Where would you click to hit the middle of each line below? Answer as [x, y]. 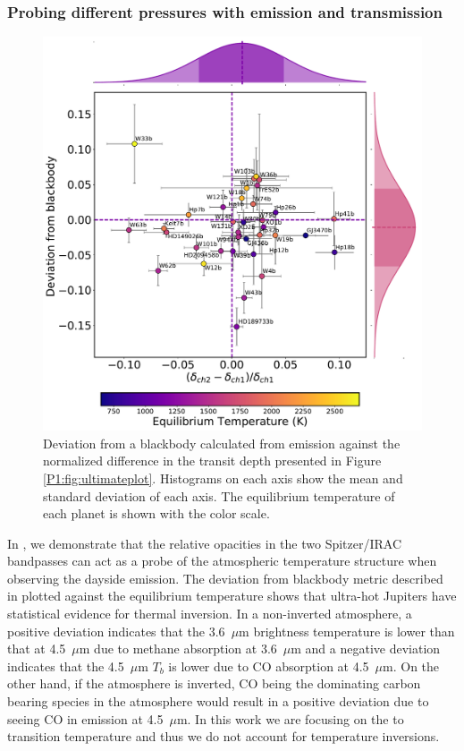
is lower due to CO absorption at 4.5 [269, 666]
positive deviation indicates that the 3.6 [116, 631]
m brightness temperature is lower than [347, 631]
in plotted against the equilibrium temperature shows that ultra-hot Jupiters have [232, 596]
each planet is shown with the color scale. [156, 513]
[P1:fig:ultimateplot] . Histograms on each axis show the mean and [223, 478]
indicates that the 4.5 [66, 666]
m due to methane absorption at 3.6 [178, 649]
